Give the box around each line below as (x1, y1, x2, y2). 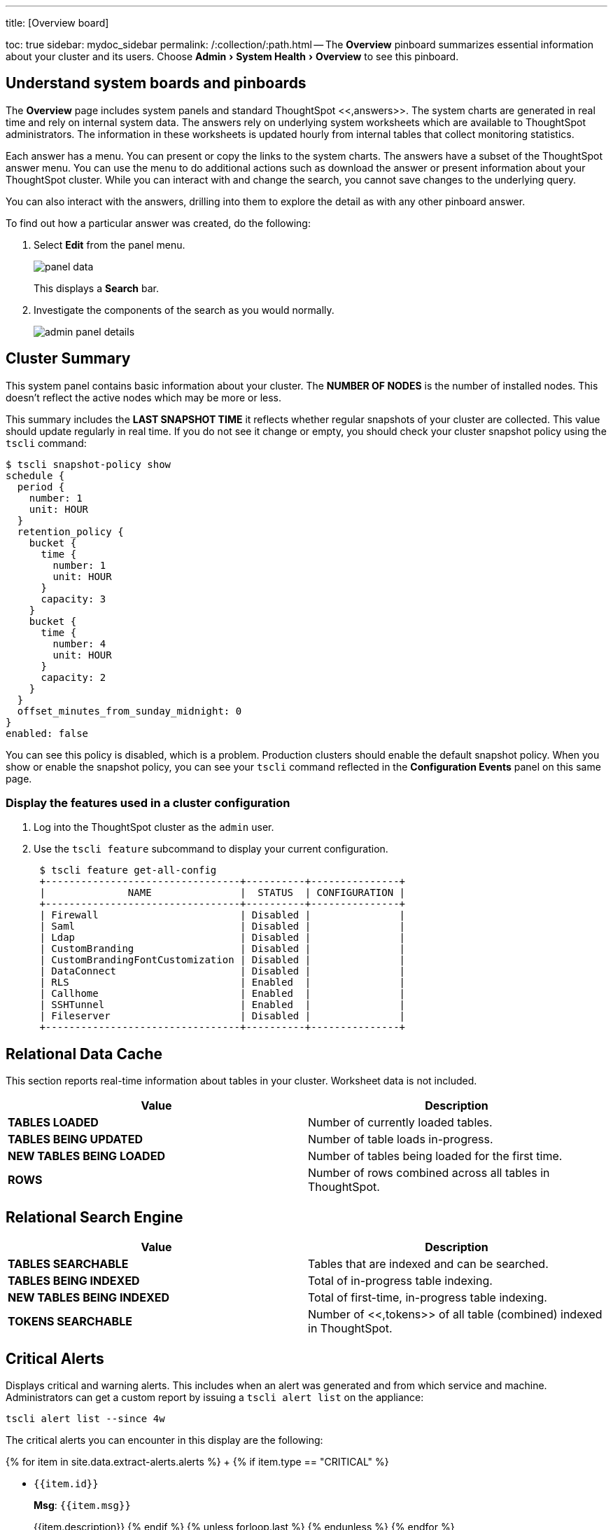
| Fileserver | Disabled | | (39, 1010, 406, 1022)
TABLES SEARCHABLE (8, 1257, 129, 1271)
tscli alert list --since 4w (6, 1412, 165, 1424)
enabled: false (6, 727, 89, 739)
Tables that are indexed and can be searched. (308, 1257, 549, 1271)
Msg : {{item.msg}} (34, 1498, 131, 1511)
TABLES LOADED (8, 1115, 99, 1130)
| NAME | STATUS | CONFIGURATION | (39, 887, 406, 899)
